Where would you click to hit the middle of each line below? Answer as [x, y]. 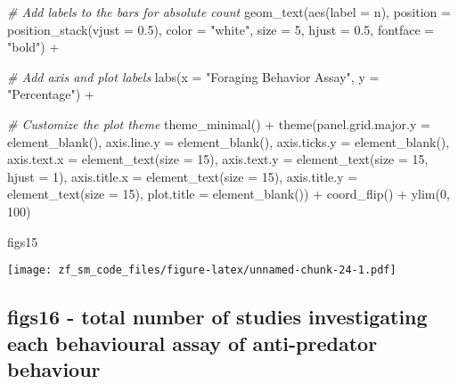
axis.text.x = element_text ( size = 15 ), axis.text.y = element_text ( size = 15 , [218, 159]
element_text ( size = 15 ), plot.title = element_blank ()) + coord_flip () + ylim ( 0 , [229, 194]
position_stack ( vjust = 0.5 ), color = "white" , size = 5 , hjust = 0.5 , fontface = [221, 29]
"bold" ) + [33, 47]
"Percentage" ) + [51, 94]
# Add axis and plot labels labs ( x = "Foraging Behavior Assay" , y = [193, 76]
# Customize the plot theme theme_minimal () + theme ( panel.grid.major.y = [219, 123]
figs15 [23, 241]
